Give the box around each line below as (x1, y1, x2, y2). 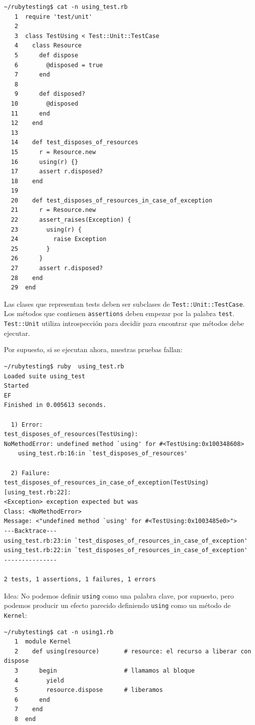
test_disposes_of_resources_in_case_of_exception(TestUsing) (4, 479, 209, 486)
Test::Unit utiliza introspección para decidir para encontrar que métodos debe (4, 318, 244, 328)
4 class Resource (14, 42, 82, 49)
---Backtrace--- (4, 527, 57, 535)
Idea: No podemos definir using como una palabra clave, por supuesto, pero (4, 590, 234, 601)
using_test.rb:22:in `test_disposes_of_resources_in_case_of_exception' (4, 547, 248, 554)
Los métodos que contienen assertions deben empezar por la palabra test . (4, 308, 235, 319)
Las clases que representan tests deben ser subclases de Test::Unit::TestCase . (4, 298, 245, 309)
